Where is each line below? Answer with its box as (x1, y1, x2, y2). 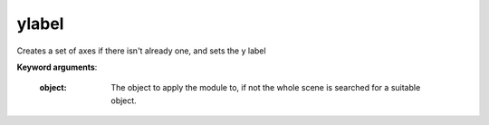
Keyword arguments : (16, 62, 98, 72)
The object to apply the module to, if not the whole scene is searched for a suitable (110, 82, 421, 93)
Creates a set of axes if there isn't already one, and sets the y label (16, 45, 266, 56)
